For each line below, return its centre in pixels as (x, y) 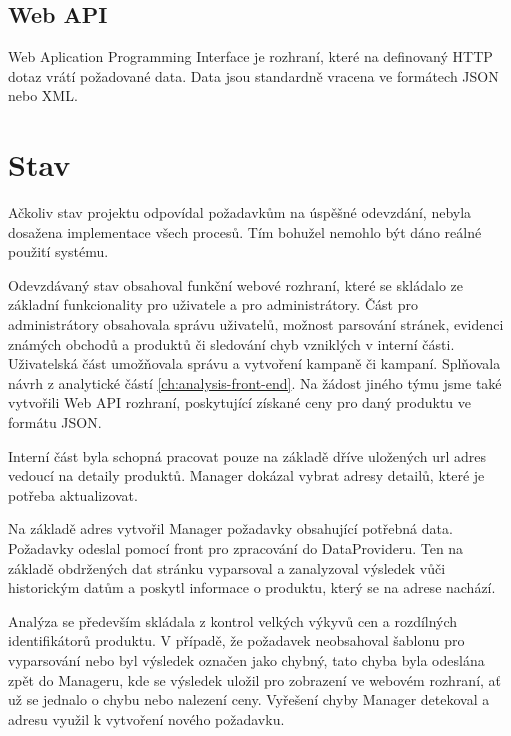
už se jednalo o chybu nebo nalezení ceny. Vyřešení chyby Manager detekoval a (249, 699)
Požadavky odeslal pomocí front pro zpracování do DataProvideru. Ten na (236, 548)
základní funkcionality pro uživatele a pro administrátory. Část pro (213, 304)
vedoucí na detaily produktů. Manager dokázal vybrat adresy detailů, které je (246, 475)
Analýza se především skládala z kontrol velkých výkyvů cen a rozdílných (233, 620)
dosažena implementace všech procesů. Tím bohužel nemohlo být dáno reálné (245, 231)
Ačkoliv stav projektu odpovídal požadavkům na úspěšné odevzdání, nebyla (240, 212)
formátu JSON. (55, 422)
